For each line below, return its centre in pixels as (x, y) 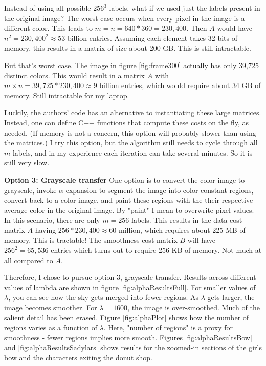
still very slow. (27, 163)
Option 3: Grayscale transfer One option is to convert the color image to (125, 179)
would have (235, 28)
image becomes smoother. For (51, 307)
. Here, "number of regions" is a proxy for (168, 327)
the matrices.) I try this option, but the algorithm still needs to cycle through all (131, 143)
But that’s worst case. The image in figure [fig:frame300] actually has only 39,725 (132, 65)
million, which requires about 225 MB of (182, 230)
